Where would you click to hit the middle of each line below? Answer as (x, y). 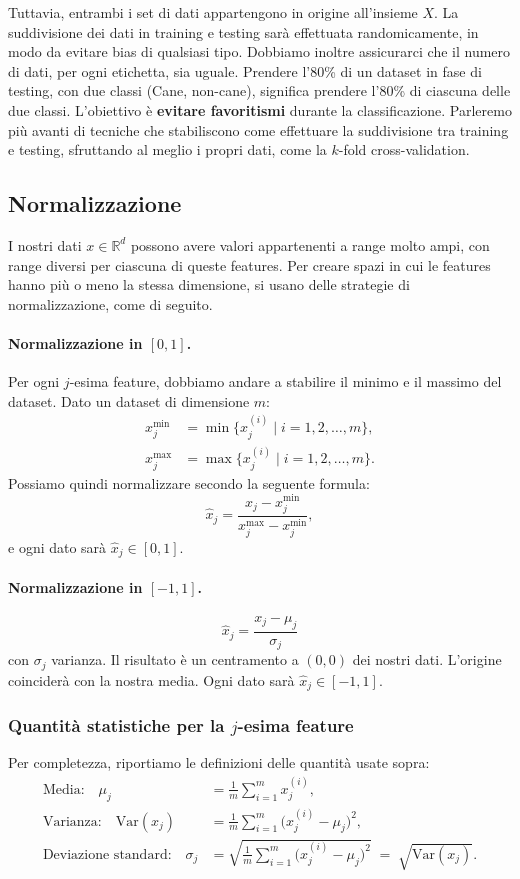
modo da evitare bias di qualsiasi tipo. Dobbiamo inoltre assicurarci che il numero (259, 51)
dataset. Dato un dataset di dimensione (129, 400)
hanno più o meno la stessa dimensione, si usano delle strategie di (209, 284)
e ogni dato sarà (57, 546)
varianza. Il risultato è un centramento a (175, 659)
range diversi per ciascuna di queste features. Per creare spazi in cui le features (249, 264)
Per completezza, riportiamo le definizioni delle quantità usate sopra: (219, 762)
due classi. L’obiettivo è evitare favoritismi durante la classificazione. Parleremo (260, 109)
